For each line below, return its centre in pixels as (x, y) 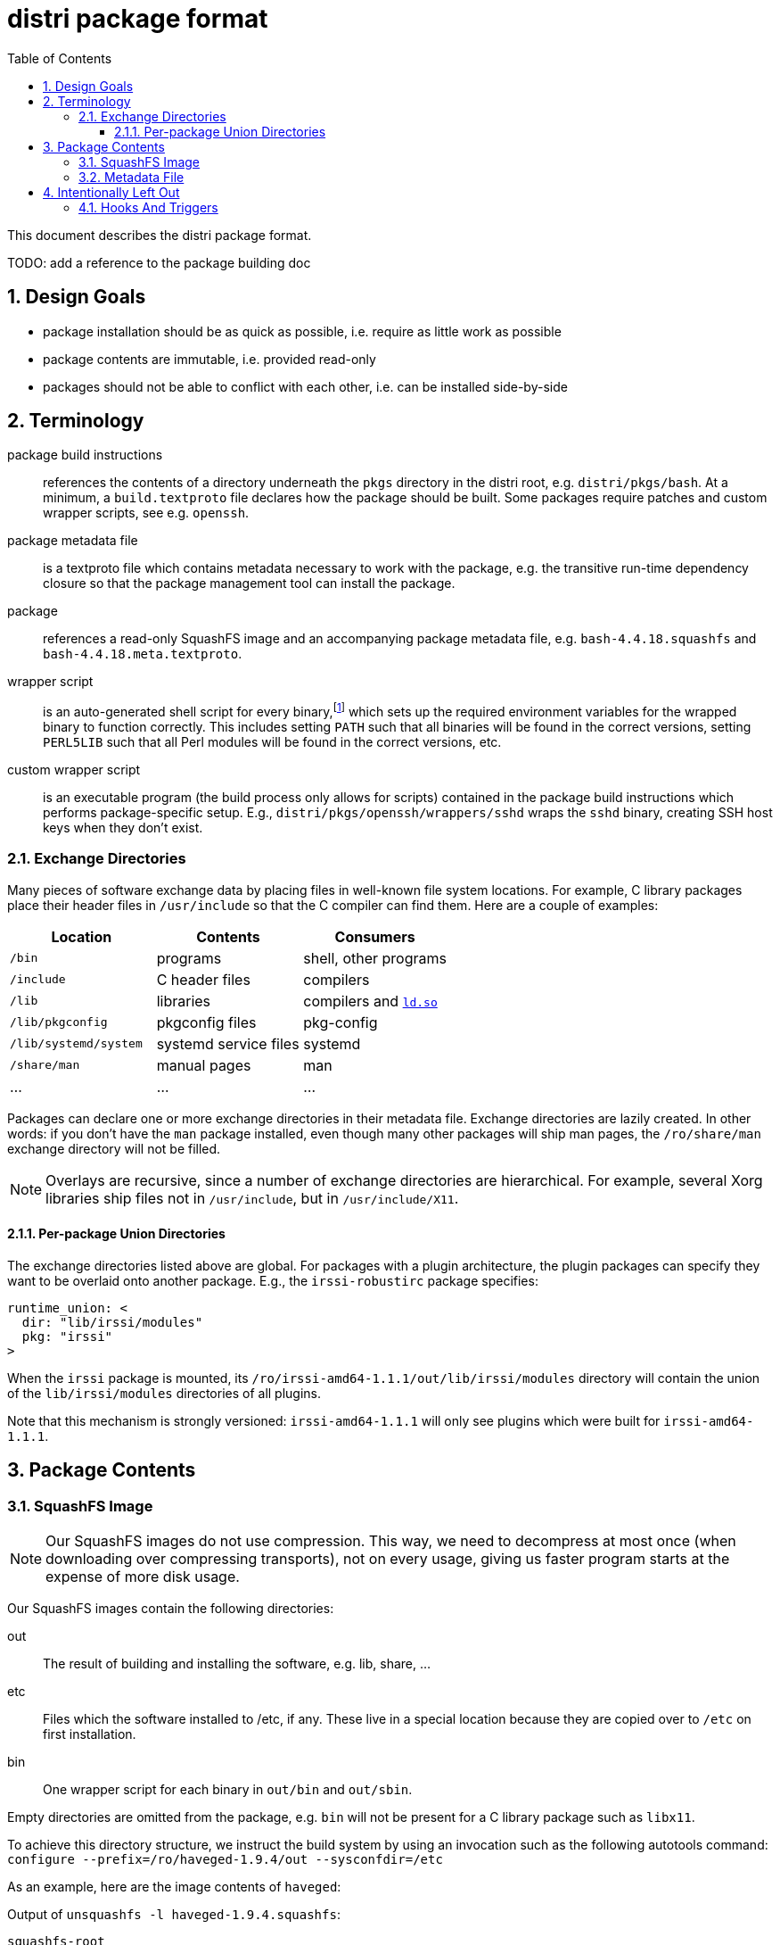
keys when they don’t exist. (123, 828)
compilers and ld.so (370, 1001)
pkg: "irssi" (67, 1337)
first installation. (90, 1734)
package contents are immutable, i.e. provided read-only (209, 359)
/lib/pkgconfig (59, 1022)
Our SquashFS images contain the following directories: (171, 1609)
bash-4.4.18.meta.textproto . (143, 654)
